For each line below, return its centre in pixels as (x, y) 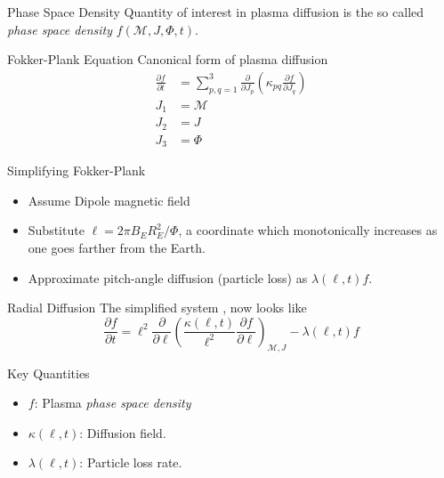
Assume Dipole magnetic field (109, 200)
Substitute (56, 230)
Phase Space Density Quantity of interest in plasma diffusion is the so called (216, 12)
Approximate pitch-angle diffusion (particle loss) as (168, 277)
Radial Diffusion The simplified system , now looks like (157, 308)
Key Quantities (48, 373)
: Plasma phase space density (113, 403)
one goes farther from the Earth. (117, 248)
